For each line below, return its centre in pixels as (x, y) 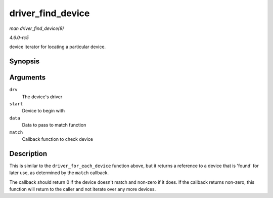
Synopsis (25, 62)
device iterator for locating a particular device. (58, 47)
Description (28, 154)
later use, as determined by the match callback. (59, 173)
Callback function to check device (58, 139)
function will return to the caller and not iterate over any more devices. (83, 189)
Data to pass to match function (54, 125)
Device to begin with (43, 111)
